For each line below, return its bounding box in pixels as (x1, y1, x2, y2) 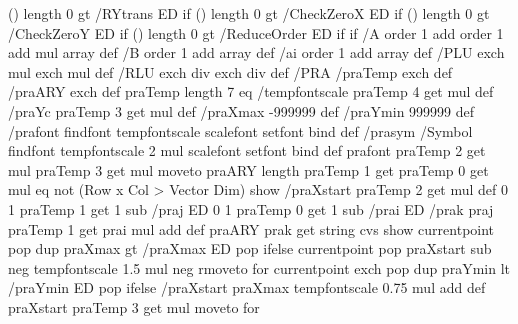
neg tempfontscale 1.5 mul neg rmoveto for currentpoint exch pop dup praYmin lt (8, 257, 510, 278)
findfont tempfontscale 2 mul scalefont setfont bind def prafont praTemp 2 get (8, 140, 486, 161)
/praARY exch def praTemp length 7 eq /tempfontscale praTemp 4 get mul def (8, 81, 494, 102)
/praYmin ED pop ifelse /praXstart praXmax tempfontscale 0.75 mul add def (8, 277, 486, 298)
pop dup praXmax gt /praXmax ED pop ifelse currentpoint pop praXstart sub (8, 238, 492, 259)
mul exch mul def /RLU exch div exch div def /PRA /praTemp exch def (8, 61, 453, 82)
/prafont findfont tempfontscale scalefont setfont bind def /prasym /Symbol (8, 120, 473, 141)
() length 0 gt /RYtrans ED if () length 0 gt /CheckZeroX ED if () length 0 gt (8, 3, 490, 23)
